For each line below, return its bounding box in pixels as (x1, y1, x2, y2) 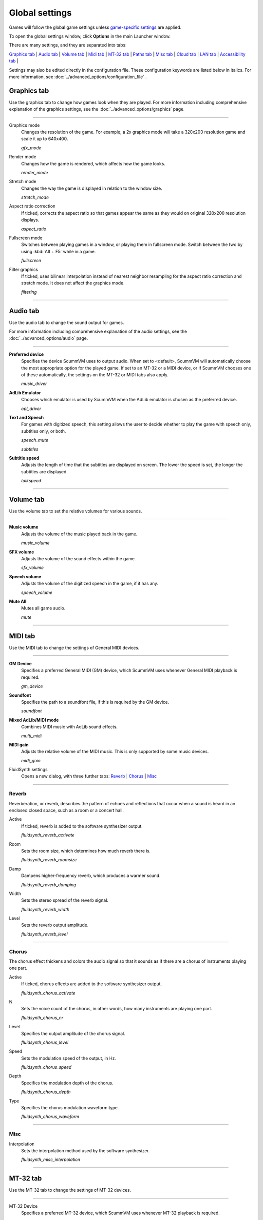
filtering (21, 289, 37, 295)
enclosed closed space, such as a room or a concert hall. (9, 808, 124, 813)
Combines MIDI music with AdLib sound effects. (21, 724, 118, 730)
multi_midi (21, 732, 42, 739)
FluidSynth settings (9, 767, 48, 773)
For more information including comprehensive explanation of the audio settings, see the (9, 328, 187, 334)
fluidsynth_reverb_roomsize (21, 857, 77, 863)
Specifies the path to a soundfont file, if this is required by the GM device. (21, 699, 169, 705)
